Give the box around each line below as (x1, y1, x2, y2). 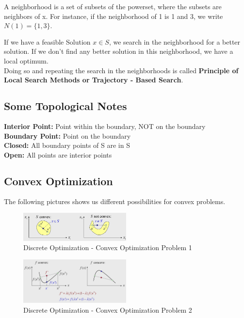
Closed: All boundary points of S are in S (4, 140, 130, 150)
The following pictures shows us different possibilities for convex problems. (4, 196, 226, 206)
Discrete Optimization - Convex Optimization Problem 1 (23, 242, 192, 253)
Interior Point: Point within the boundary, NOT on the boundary (4, 121, 206, 131)
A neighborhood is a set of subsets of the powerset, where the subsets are (4, 1, 222, 11)
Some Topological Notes (4, 98, 127, 113)
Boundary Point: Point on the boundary (4, 130, 131, 141)
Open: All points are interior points (4, 149, 112, 159)
